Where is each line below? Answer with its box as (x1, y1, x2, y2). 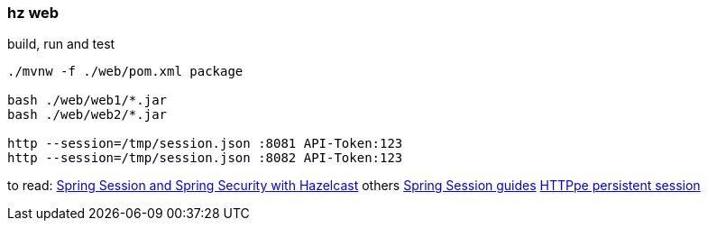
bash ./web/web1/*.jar (7, 93, 168, 108)
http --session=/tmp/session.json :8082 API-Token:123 (7, 150, 403, 166)
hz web (7, 4, 60, 22)
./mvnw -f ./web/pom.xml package (7, 64, 244, 79)
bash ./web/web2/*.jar (7, 107, 168, 123)
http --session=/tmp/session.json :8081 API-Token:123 (7, 136, 403, 151)
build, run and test (7, 36, 115, 52)
